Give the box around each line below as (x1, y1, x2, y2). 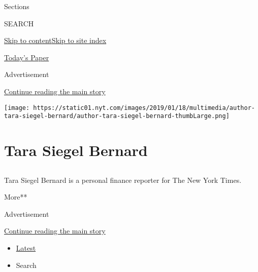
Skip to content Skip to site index (4, 35, 107, 46)
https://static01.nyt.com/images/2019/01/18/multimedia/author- (33, 104, 255, 111)
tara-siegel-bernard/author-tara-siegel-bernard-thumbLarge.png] (4, 112, 230, 120)
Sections (4, 1, 29, 11)
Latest (16, 243, 36, 253)
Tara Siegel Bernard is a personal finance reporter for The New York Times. (4, 174, 242, 185)
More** (4, 191, 27, 202)
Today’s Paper (4, 52, 49, 62)
